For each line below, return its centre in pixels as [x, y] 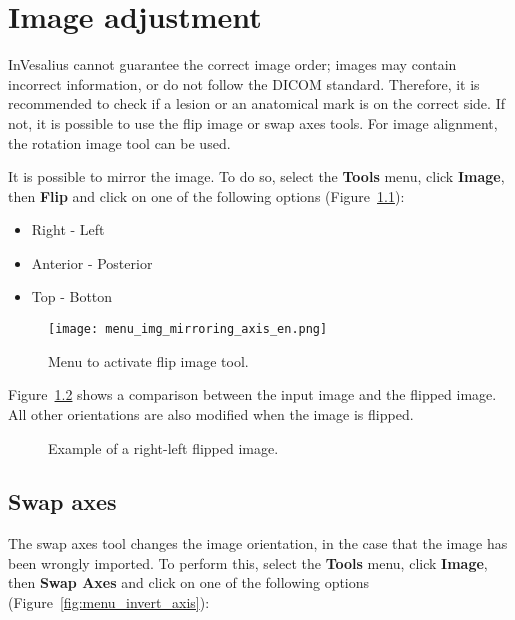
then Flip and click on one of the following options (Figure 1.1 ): [206, 195]
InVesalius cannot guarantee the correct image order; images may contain [232, 64]
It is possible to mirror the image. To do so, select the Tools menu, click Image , [256, 176]
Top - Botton [72, 296]
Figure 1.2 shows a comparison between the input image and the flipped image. [252, 394]
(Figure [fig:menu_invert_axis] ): [109, 602]
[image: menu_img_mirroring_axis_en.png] [188, 329]
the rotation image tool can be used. [119, 142]
